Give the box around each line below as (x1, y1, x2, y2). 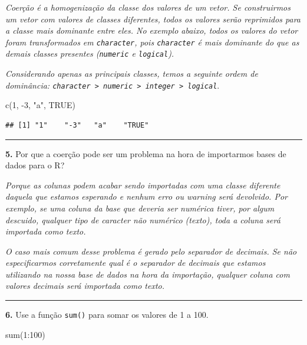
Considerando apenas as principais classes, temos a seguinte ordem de (5, 67, 258, 80)
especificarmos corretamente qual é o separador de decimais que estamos (5, 256, 266, 269)
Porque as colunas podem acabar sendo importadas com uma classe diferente (5, 178, 280, 191)
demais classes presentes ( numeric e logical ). (5, 47, 174, 60)
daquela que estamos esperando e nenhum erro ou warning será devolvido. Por (5, 190, 288, 203)
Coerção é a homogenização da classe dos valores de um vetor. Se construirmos (5, 1, 291, 13)
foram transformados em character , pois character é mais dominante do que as (5, 35, 299, 48)
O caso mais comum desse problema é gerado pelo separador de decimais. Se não (5, 245, 297, 257)
